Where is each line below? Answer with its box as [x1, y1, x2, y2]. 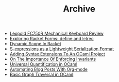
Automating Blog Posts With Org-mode [9, 67, 88, 72]
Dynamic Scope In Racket [9, 41, 62, 47]
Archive [63, 3, 96, 14]
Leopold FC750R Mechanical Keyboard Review [9, 30, 103, 37]
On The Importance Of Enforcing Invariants [9, 56, 96, 62]
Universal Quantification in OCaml [9, 61, 78, 67]
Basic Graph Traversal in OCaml [9, 71, 74, 78]
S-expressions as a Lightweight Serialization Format [9, 46, 114, 52]
